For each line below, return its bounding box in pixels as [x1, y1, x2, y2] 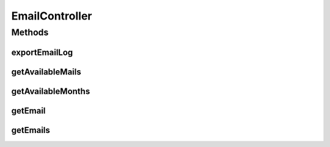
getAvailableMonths [11, 86, 90, 96]
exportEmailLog [11, 47, 73, 57]
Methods [11, 27, 49, 38]
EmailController [11, 9, 92, 23]
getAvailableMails [11, 66, 82, 77]
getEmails [11, 125, 50, 135]
